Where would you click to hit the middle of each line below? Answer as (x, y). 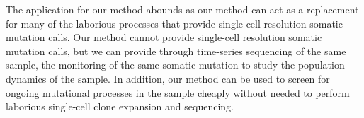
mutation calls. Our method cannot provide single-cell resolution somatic (164, 37)
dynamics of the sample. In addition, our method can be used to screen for (168, 78)
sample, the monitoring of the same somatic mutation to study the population (175, 65)
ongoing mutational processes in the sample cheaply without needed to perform (178, 92)
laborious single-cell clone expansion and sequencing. (120, 106)
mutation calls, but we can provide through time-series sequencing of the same (176, 51)
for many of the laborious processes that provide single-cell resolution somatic (174, 23)
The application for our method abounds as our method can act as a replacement (182, 9)
